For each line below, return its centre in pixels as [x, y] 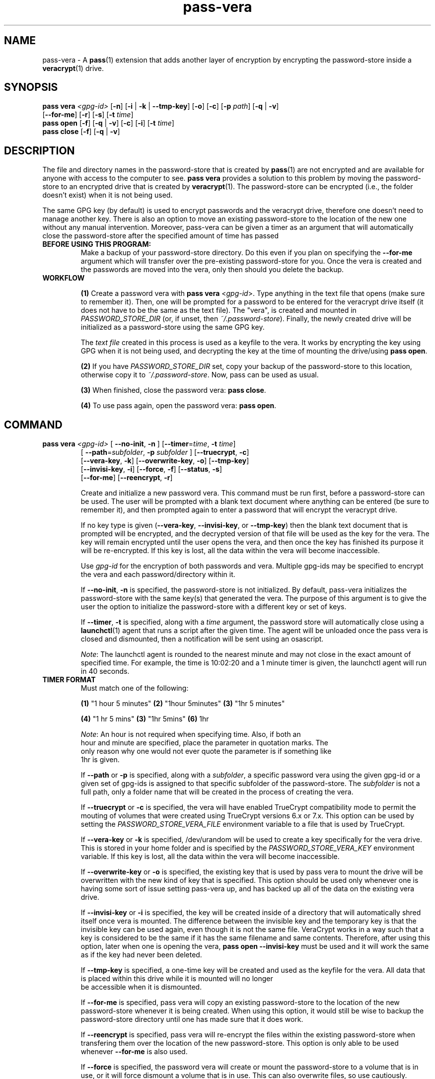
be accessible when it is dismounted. [141, 987]
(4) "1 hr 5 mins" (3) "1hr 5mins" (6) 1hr [145, 719]
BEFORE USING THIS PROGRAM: [97, 244]
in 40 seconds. [105, 671]
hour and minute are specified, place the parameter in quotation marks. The [205, 743]
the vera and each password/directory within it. [158, 575]
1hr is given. [100, 760]
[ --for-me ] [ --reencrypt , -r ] [127, 478]
